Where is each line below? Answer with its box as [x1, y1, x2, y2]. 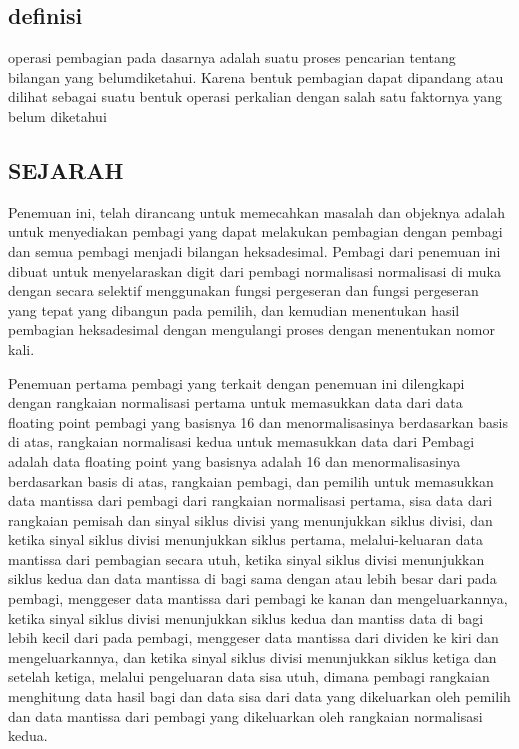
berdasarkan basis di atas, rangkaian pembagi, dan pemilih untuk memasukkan [8, 470, 494, 491]
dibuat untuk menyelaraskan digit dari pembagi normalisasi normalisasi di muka [8, 260, 501, 281]
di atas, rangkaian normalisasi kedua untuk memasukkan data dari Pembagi [8, 431, 475, 452]
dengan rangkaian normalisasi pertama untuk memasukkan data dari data [8, 392, 463, 413]
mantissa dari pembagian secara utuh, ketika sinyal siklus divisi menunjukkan [8, 548, 485, 569]
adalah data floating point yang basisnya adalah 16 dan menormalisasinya [8, 450, 461, 471]
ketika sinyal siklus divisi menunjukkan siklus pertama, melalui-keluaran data [8, 529, 484, 550]
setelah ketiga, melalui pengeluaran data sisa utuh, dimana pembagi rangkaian [8, 666, 490, 687]
